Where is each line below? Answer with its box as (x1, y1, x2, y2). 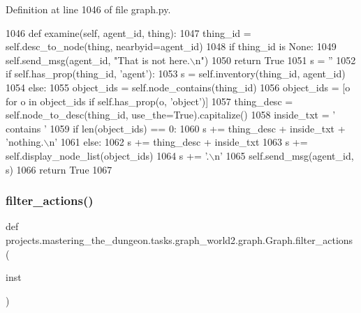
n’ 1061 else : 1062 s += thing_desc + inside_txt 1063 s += (49, 135, 308, 149)
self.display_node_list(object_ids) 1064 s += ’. (6, 148, 209, 162)
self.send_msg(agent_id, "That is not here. (6, 52, 190, 67)
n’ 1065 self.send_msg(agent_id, (214, 148, 354, 162)
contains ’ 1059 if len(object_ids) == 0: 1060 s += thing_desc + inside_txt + (6, 121, 346, 135)
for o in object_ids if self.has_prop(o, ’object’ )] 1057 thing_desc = (6, 93, 293, 108)
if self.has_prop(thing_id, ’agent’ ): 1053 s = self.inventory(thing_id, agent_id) (6, 66, 346, 81)
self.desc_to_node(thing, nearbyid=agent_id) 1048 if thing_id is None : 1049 (6, 39, 337, 54)
